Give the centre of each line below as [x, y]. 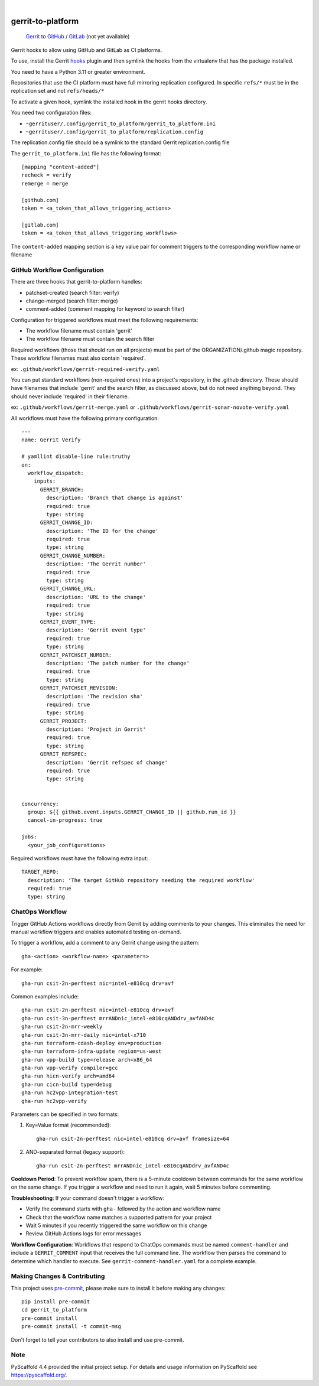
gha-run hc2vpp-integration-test [70, 1093]
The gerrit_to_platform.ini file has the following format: [86, 153]
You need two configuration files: [51, 113]
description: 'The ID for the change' [102, 531]
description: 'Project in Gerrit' [96, 729]
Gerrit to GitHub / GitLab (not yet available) [78, 37]
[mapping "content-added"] [61, 167]
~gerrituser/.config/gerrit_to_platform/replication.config [115, 132]
